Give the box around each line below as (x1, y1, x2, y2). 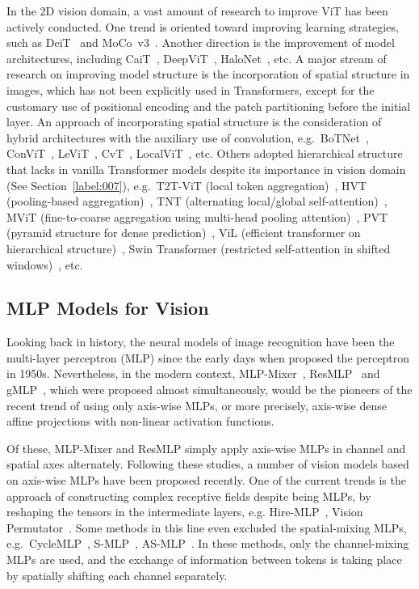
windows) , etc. (6, 256, 83, 273)
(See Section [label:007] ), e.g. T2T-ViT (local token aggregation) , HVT (6, 176, 367, 193)
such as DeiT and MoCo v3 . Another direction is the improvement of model (6, 34, 395, 51)
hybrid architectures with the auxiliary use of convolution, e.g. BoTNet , (6, 129, 369, 146)
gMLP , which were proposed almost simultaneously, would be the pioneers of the (6, 381, 413, 398)
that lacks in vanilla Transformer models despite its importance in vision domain (6, 160, 406, 177)
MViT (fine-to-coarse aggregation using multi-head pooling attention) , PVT (6, 208, 388, 225)
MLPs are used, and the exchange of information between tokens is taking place (6, 551, 402, 568)
